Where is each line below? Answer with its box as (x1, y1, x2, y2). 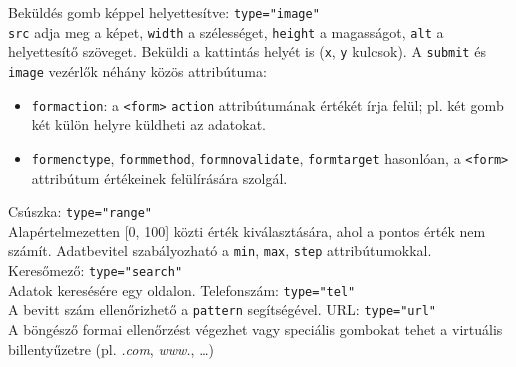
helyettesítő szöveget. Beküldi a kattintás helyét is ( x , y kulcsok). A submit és (8, 41, 486, 62)
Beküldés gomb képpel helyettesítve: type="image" (8, 2, 320, 22)
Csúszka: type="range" (8, 201, 152, 222)
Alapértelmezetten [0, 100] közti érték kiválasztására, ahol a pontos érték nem (8, 220, 486, 241)
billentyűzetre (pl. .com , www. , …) (8, 338, 214, 359)
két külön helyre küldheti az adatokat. (31, 114, 266, 135)
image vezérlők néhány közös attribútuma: (8, 60, 267, 81)
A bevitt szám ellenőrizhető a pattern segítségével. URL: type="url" (8, 299, 436, 320)
